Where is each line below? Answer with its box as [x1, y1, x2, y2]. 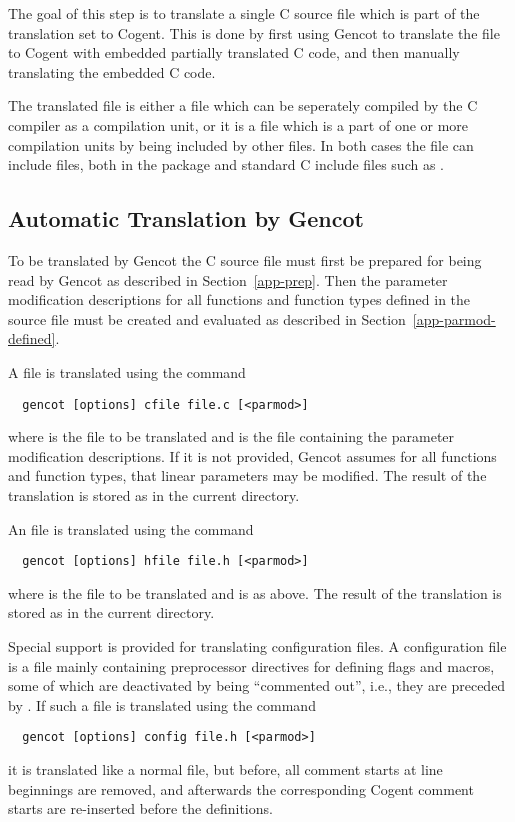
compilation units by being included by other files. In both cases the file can [8, 134, 474, 155]
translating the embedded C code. [8, 61, 216, 82]
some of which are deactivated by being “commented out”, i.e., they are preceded [8, 675, 506, 696]
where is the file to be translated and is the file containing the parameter [8, 426, 455, 447]
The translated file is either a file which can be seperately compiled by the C [8, 95, 478, 116]
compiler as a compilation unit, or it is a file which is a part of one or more [8, 114, 469, 135]
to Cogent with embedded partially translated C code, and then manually [8, 42, 460, 63]
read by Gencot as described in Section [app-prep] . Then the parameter [8, 269, 448, 290]
